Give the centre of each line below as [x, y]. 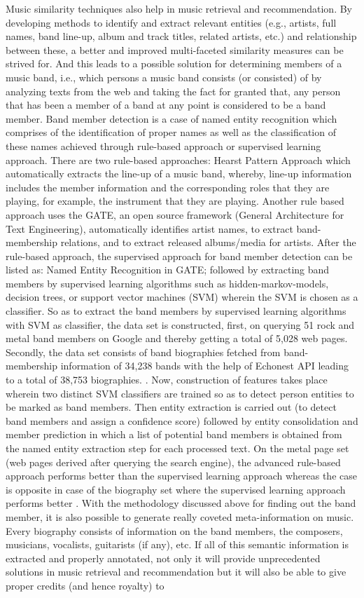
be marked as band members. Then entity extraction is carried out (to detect [171, 407]
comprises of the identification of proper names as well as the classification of [171, 132]
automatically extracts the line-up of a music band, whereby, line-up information [179, 174]
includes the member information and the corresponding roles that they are [168, 187]
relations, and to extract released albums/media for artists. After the [208, 242]
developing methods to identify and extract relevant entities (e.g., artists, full [171, 22]
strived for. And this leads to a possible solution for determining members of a [174, 63]
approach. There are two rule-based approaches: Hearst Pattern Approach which [178, 159]
